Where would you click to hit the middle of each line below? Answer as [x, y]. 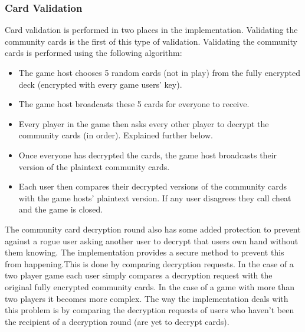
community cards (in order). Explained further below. [116, 135]
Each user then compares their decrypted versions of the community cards [153, 186]
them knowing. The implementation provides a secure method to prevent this [145, 252]
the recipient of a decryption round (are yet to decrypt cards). [117, 321]
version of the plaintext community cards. [94, 166]
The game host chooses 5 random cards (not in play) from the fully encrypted [160, 72]
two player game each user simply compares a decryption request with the [139, 275]
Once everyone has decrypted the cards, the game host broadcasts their [148, 155]
